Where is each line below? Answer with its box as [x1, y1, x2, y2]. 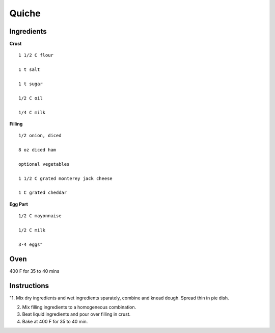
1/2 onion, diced [18, 133, 62, 139]
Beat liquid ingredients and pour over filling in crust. [22, 311, 131, 317]
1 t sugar [18, 81, 43, 87]
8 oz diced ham [18, 147, 57, 153]
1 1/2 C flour [18, 53, 53, 58]
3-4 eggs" [18, 241, 43, 247]
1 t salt [18, 67, 40, 72]
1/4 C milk [18, 110, 46, 115]
